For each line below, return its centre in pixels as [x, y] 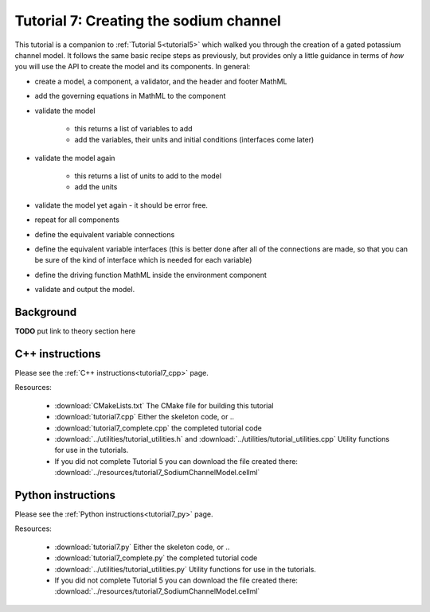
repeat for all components [77, 220]
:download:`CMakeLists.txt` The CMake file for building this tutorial [164, 405]
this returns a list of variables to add [133, 128]
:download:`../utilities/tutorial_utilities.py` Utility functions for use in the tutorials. [185, 569]
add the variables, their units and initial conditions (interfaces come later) [194, 140]
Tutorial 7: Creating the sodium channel [148, 21]
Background [46, 312]
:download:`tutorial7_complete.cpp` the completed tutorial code [158, 428]
